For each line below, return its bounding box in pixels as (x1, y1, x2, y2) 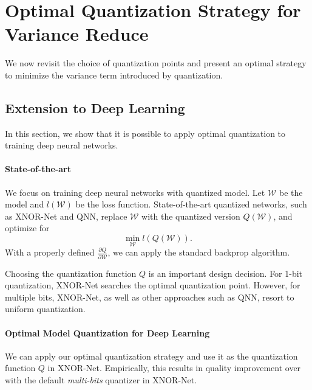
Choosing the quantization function (5, 266, 137, 279)
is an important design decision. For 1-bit (148, 266, 303, 279)
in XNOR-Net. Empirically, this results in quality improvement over (47, 361, 301, 374)
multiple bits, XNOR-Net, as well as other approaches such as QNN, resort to (5, 290, 294, 303)
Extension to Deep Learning (5, 98, 185, 117)
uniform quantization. (5, 302, 86, 315)
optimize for (5, 221, 50, 234)
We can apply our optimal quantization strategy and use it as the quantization (5, 349, 298, 362)
